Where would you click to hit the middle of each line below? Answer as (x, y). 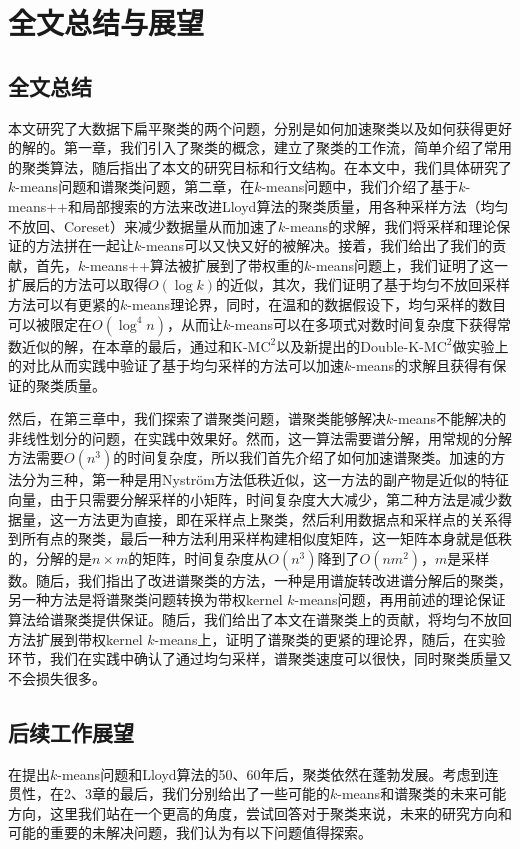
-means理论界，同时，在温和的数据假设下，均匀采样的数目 (317, 303)
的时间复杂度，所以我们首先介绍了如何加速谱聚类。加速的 (302, 457)
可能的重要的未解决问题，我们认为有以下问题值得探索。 (190, 832)
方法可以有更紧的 (64, 303)
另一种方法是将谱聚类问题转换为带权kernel (145, 599)
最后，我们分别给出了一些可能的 (224, 793)
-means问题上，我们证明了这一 (410, 264)
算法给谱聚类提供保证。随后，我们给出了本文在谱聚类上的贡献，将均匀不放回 (260, 619)
